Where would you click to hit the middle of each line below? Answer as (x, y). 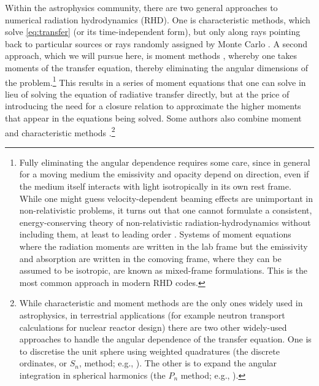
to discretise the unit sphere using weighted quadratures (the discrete (149, 351)
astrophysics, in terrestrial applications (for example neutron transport (152, 315)
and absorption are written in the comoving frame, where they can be (150, 258)
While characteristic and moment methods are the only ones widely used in (161, 303)
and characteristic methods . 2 (60, 131)
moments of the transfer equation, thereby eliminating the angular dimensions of (156, 67)
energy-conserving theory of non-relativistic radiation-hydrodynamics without (165, 222)
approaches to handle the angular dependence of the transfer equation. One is (165, 339)
